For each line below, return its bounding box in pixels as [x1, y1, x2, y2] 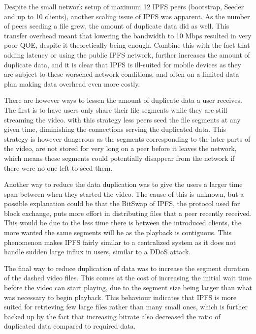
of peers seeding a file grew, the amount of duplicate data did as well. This [4, 21, 229, 31]
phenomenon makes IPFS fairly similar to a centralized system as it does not [4, 237, 236, 247]
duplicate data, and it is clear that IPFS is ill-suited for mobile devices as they [4, 59, 241, 69]
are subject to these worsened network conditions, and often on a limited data [4, 69, 239, 79]
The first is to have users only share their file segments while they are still [4, 104, 227, 115]
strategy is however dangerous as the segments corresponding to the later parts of [4, 133, 251, 144]
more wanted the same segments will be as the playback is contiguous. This [4, 227, 232, 238]
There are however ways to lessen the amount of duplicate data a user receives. [4, 95, 242, 105]
